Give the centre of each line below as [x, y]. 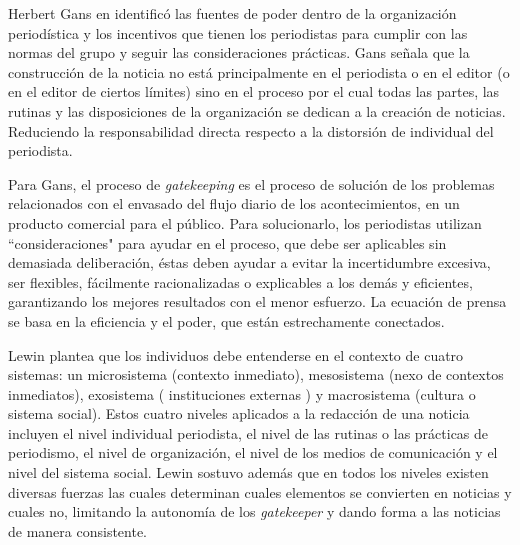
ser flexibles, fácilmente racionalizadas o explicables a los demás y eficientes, [240, 281]
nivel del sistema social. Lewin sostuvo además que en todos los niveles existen [248, 472]
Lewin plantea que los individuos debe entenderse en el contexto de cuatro [236, 354]
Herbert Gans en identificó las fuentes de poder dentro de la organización [232, 13]
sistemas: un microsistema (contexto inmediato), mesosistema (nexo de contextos [256, 374]
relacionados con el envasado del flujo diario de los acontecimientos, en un [234, 203]
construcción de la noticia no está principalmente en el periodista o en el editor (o [259, 71]
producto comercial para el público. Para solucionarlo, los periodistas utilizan [245, 222]
